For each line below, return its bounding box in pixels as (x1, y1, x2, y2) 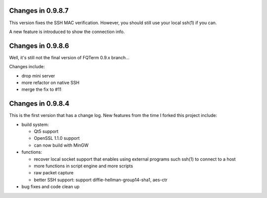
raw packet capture (34, 170, 74, 176)
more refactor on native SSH (21, 79, 80, 85)
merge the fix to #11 (21, 86, 62, 92)
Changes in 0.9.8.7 (9, 6, 69, 15)
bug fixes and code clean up (21, 184, 80, 190)
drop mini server (21, 73, 55, 79)
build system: (21, 121, 49, 127)
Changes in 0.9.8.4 (9, 99, 70, 108)
